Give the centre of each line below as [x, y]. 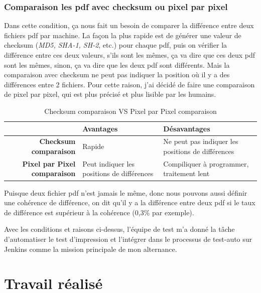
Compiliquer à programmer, [206, 163]
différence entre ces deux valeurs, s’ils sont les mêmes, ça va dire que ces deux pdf [129, 55]
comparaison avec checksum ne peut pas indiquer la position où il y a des [117, 75]
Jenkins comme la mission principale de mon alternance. [91, 249]
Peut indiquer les [109, 163]
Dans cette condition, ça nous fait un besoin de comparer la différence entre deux [129, 25]
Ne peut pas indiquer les [201, 141]
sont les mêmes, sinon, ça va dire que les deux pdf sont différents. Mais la [117, 64]
